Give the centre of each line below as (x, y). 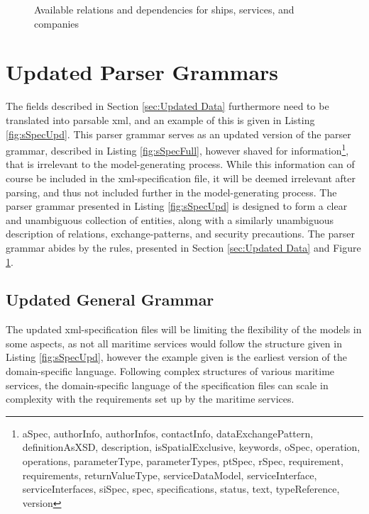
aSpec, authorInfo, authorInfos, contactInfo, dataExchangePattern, (168, 433)
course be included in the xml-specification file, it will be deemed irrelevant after (181, 178)
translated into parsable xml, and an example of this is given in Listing (160, 119)
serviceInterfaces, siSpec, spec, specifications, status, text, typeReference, (181, 489)
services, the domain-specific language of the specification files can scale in (167, 385)
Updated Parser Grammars (142, 72)
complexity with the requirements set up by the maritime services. (150, 399)
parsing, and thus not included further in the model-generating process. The (171, 192)
